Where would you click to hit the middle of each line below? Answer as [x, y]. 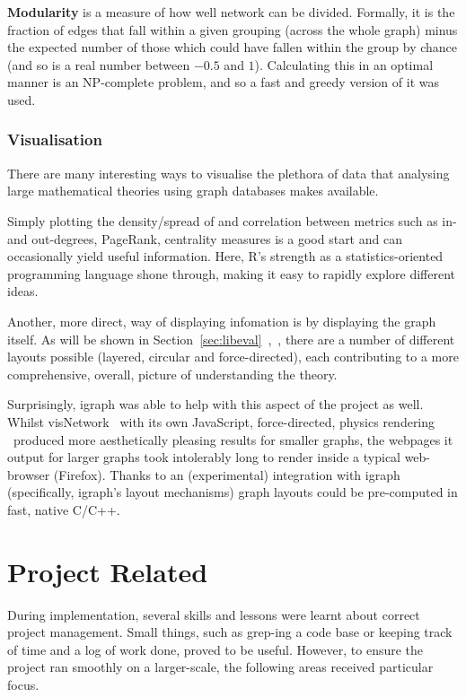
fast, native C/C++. [64, 509]
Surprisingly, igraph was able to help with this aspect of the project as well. [215, 404]
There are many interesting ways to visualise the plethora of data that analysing [229, 173]
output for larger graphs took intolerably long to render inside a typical [204, 457]
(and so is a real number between [99, 64]
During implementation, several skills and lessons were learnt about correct [214, 614]
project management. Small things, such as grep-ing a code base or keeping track [230, 632]
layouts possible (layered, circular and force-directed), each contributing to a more [233, 357]
